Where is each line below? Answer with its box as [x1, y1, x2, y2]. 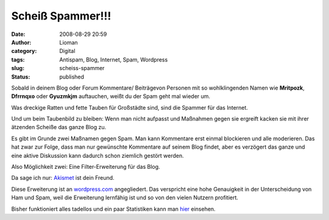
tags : [11, 55, 25, 63]
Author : [11, 38, 32, 46]
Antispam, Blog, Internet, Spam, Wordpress [59, 55, 168, 63]
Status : [11, 73, 30, 80]
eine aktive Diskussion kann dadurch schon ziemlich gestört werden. [11, 152, 184, 159]
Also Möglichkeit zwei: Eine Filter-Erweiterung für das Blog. [11, 163, 161, 171]
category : [11, 48, 37, 55]
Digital [59, 48, 76, 55]
